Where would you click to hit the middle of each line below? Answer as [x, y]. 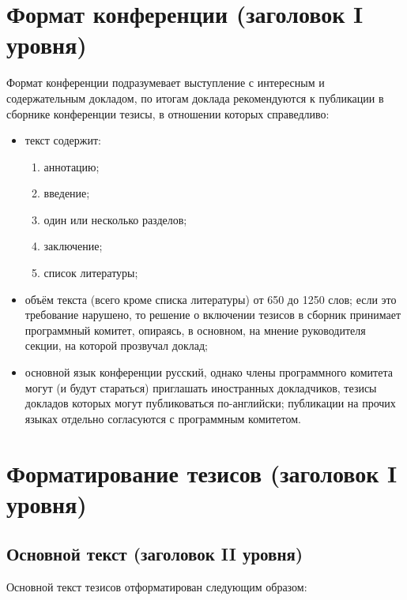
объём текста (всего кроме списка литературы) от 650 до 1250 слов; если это [211, 299]
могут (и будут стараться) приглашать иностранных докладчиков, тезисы [201, 387]
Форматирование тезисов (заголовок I [202, 472]
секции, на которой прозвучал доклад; [116, 345]
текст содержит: [63, 140]
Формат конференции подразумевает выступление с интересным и [166, 82]
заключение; [73, 246]
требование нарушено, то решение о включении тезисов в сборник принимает [213, 315]
